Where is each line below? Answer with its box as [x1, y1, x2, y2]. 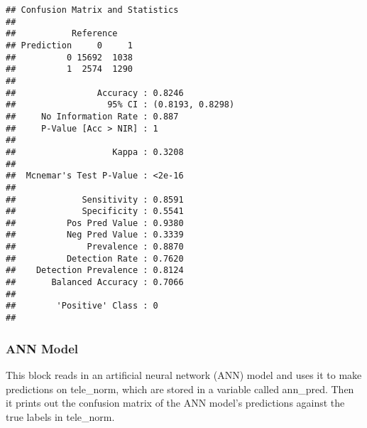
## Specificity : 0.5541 [6, 206, 184, 217]
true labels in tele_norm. [6, 409, 115, 424]
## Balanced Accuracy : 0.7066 [6, 277, 184, 288]
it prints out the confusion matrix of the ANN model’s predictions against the [6, 395, 345, 410]
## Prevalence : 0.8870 [6, 242, 184, 252]
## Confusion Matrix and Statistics [6, 5, 179, 15]
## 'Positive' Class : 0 [6, 301, 158, 311]
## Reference [6, 28, 118, 39]
